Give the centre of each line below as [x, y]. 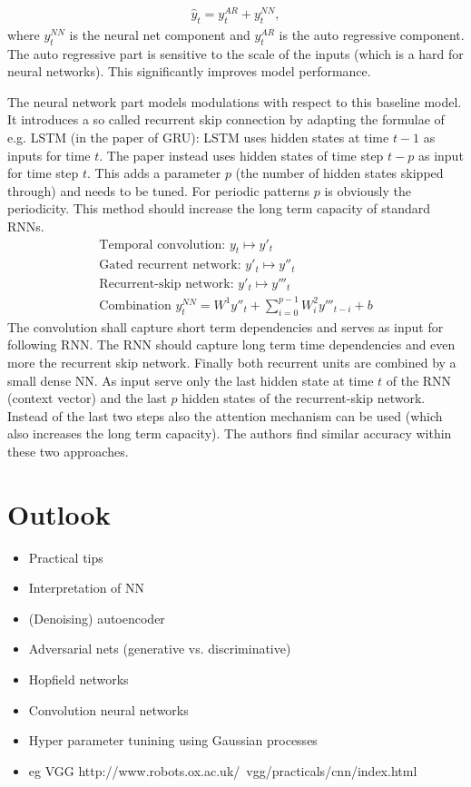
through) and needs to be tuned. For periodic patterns [159, 190]
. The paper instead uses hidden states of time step [241, 155]
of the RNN [419, 380]
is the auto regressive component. [372, 34]
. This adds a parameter [154, 173]
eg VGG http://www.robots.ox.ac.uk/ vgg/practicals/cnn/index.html [223, 770]
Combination [135, 305]
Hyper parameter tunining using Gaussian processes [173, 740]
